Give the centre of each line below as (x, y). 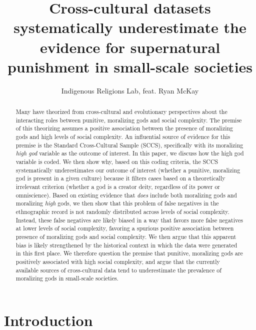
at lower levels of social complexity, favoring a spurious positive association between (125, 228)
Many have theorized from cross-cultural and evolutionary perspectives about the (121, 112)
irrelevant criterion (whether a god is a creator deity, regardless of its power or (118, 186)
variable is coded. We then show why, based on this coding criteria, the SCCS (117, 162)
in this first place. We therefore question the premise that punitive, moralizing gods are (129, 253)
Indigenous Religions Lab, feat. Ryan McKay (130, 90)
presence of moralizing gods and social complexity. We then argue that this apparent (126, 236)
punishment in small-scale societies (130, 66)
